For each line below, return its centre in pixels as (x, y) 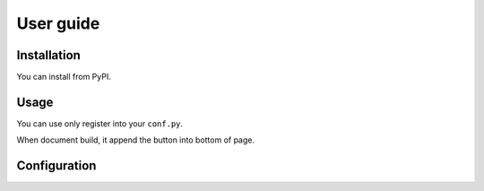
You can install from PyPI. (64, 77)
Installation (48, 55)
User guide (58, 23)
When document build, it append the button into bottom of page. (136, 140)
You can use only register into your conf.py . (100, 123)
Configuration (56, 166)
